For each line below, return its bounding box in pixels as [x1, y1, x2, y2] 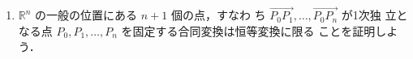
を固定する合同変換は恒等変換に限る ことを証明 [121, 22, 376, 39]
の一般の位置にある [35, 6, 138, 23]
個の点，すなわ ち [170, 6, 266, 23]
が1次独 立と [341, 6, 408, 23]
